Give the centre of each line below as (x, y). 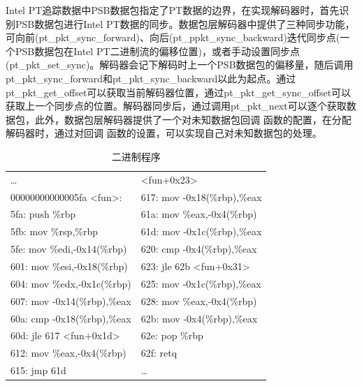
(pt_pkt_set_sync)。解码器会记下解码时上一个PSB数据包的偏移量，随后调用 (180, 65)
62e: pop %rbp (172, 335)
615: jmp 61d (38, 370)
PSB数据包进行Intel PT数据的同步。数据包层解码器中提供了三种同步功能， (185, 23)
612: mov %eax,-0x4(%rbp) (68, 353)
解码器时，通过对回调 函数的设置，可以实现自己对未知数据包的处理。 (164, 133)
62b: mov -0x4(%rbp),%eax (199, 318)
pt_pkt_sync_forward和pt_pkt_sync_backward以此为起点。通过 (151, 78)
